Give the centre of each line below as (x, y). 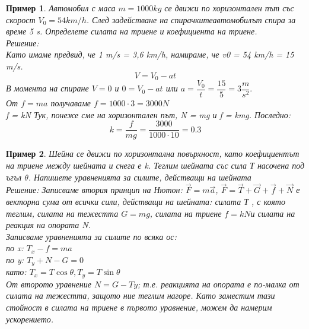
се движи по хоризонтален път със (229, 8)
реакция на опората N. (49, 225)
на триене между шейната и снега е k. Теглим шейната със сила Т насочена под (155, 165)
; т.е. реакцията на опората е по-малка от (219, 284)
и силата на (273, 213)
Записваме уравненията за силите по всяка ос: (91, 236)
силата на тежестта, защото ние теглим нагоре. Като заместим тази (141, 295)
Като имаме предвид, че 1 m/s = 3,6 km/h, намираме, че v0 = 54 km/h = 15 (150, 54)
